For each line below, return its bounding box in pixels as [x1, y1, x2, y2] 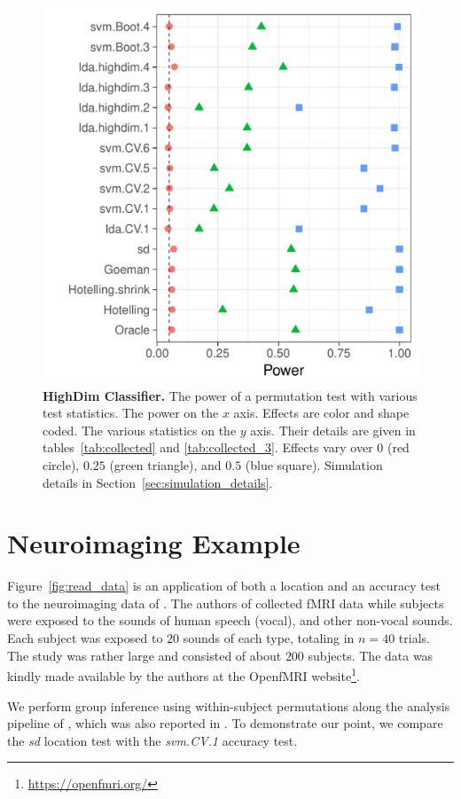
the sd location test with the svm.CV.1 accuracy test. [7, 731, 298, 749]
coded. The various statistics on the [43, 420, 237, 439]
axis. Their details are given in [250, 420, 416, 439]
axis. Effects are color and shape [233, 403, 410, 422]
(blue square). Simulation [245, 455, 383, 474]
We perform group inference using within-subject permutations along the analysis [7, 696, 450, 715]
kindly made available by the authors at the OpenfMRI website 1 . [7, 664, 360, 685]
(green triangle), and [109, 455, 222, 474]
